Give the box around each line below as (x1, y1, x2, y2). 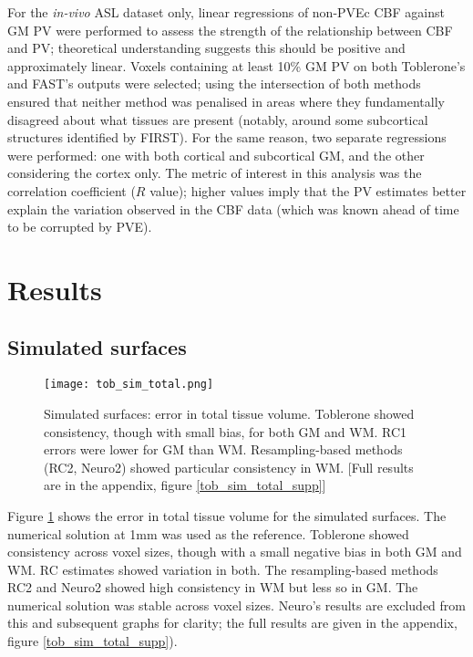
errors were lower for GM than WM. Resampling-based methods (44, 440, 403, 459)
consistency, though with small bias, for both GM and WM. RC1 (44, 422, 407, 441)
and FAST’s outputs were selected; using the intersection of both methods (7, 74, 421, 93)
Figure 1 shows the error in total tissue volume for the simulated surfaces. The (7, 506, 447, 525)
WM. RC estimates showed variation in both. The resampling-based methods (7, 559, 438, 579)
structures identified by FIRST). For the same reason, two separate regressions (7, 128, 447, 147)
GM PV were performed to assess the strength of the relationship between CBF (7, 20, 453, 39)
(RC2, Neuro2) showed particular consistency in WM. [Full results (44, 457, 414, 476)
